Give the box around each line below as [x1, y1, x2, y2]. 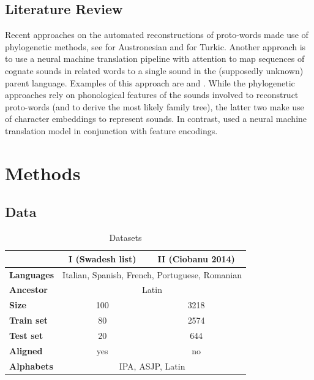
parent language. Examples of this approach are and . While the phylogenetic [5, 76, 295, 89]
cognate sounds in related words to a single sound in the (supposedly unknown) [5, 64, 304, 77]
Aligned [9, 344, 43, 357]
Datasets [109, 231, 142, 244]
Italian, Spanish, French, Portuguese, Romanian [62, 268, 242, 281]
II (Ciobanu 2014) [157, 252, 235, 265]
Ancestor [9, 283, 48, 296]
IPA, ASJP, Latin [119, 359, 185, 372]
